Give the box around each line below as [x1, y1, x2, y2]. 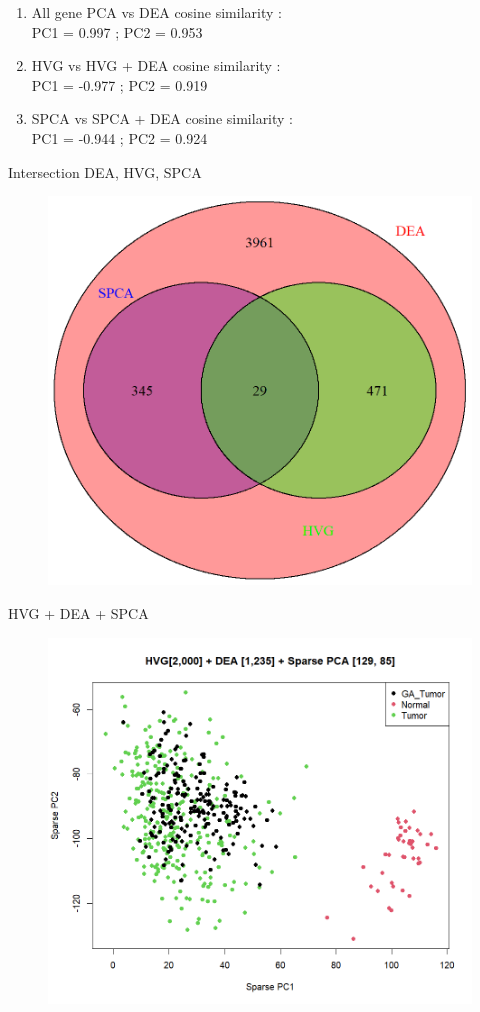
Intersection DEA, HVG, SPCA [8, 161, 202, 182]
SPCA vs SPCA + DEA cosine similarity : [31, 108, 294, 129]
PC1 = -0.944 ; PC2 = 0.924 [31, 127, 208, 148]
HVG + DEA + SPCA [8, 603, 149, 624]
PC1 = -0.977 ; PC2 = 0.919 [31, 74, 208, 95]
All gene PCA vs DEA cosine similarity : [31, 2, 282, 22]
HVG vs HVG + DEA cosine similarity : [31, 55, 281, 76]
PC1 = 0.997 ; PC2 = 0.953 [31, 21, 203, 42]
